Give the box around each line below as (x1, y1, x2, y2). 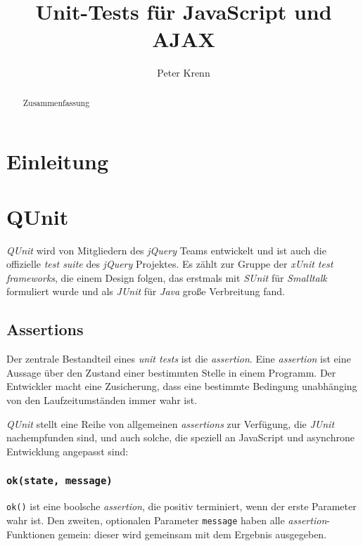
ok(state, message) (6, 475, 113, 487)
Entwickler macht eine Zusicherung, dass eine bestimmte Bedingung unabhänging (6, 379, 357, 394)
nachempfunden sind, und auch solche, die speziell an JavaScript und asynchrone (6, 430, 355, 445)
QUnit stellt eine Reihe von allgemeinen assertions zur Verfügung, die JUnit (6, 416, 335, 431)
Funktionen (6, 526, 56, 541)
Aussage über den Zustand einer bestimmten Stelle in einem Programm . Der (6, 365, 336, 379)
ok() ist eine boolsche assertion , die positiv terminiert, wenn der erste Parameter (6, 499, 357, 514)
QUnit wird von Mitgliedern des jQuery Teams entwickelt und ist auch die (6, 242, 326, 257)
